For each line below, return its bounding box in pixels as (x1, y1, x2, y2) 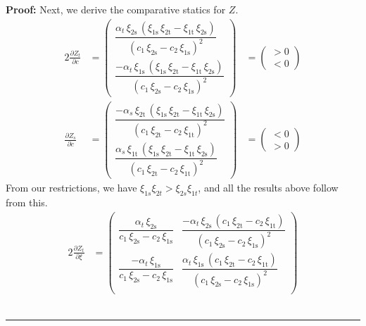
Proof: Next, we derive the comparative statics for (6, 2, 226, 16)
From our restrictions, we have (6, 180, 137, 195)
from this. (6, 195, 48, 210)
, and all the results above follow (198, 180, 339, 195)
